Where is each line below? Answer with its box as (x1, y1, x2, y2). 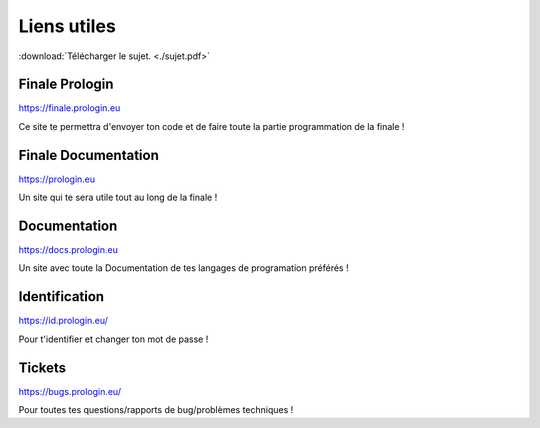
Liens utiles (18, 15, 117, 37)
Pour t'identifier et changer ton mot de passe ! (18, 333, 209, 345)
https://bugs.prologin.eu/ (18, 385, 122, 397)
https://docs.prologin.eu (18, 244, 119, 256)
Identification (18, 288, 105, 305)
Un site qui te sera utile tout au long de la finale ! (18, 191, 218, 204)
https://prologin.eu (18, 173, 96, 185)
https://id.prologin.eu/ (18, 315, 109, 327)
